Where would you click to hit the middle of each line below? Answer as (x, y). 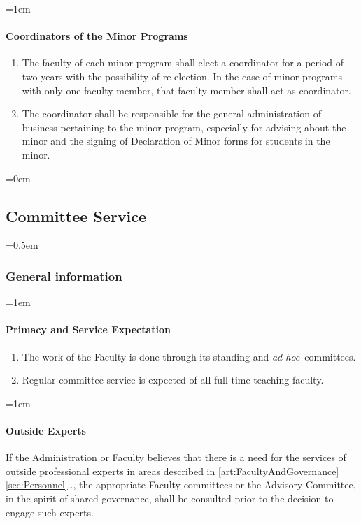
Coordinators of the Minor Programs (97, 36)
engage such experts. (50, 512)
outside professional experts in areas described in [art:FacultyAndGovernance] (172, 471)
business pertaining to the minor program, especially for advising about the (184, 127)
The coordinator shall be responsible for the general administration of (171, 114)
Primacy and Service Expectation (89, 329)
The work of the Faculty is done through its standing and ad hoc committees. (189, 356)
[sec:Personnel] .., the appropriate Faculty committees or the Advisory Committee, (181, 485)
